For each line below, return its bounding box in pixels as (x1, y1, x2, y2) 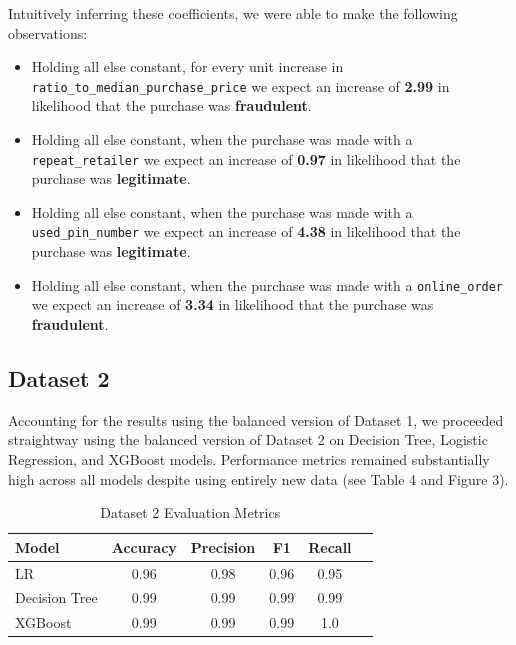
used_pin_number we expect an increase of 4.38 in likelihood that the (31, 221, 461, 242)
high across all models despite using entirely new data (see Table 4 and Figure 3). (8, 468, 509, 489)
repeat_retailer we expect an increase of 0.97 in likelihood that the (31, 148, 461, 169)
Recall (308, 536, 352, 557)
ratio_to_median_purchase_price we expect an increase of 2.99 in (31, 75, 450, 96)
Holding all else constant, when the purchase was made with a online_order (31, 274, 504, 295)
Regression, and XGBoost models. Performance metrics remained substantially (8, 448, 490, 469)
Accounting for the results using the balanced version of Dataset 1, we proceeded (8, 409, 504, 430)
